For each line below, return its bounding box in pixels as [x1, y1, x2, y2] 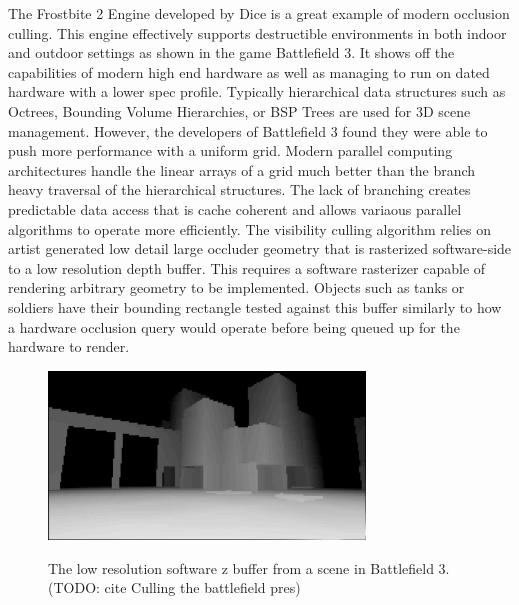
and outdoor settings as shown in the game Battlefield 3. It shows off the [8, 42, 455, 63]
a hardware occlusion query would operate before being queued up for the [8, 316, 460, 337]
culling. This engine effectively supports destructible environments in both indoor [8, 22, 507, 43]
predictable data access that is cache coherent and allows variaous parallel [8, 198, 462, 219]
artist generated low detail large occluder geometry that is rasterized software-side [8, 238, 512, 259]
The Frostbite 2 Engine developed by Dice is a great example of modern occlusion [8, 3, 510, 23]
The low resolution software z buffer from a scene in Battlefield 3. [48, 557, 450, 578]
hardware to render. [8, 336, 130, 357]
